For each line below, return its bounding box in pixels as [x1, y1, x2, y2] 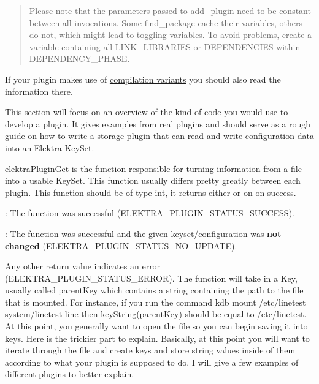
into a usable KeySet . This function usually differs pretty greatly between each [5, 174, 301, 187]
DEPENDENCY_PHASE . [29, 52, 130, 65]
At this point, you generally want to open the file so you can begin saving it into [5, 320, 308, 333]
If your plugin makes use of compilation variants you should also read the [5, 72, 281, 85]
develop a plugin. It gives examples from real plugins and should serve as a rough [5, 117, 311, 130]
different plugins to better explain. [5, 367, 134, 380]
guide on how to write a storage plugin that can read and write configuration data [5, 129, 314, 142]
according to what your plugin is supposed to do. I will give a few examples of [5, 355, 299, 368]
